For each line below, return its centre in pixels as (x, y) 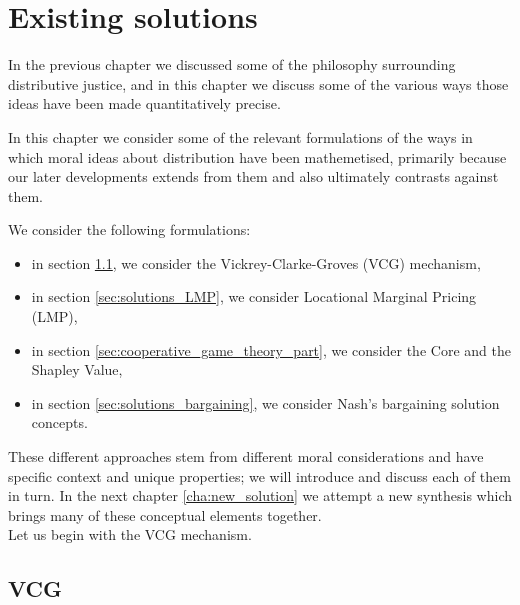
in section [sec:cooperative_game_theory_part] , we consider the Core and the (271, 349)
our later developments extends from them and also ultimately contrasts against (253, 176)
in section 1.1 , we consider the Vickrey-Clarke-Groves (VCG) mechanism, (256, 262)
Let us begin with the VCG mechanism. (130, 534)
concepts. (59, 422)
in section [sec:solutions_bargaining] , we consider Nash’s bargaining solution (265, 402)
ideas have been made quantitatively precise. (144, 103)
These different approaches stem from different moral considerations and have (246, 456)
